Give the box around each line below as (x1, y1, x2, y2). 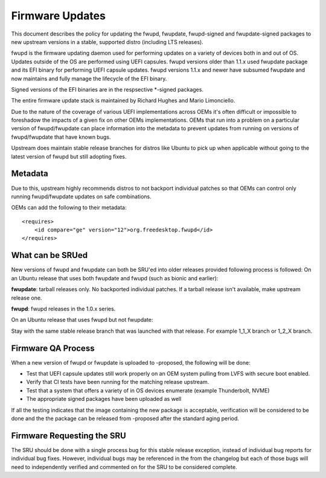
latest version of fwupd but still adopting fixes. (11, 153, 127, 160)
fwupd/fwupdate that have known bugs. (11, 133, 111, 140)
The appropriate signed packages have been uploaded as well (26, 395, 182, 403)
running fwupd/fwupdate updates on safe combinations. (11, 193, 152, 200)
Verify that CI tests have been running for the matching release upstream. (26, 379, 209, 386)
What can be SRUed (11, 250, 88, 260)
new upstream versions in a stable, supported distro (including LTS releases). (11, 38, 203, 45)
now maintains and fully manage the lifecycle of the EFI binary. (11, 75, 167, 82)
